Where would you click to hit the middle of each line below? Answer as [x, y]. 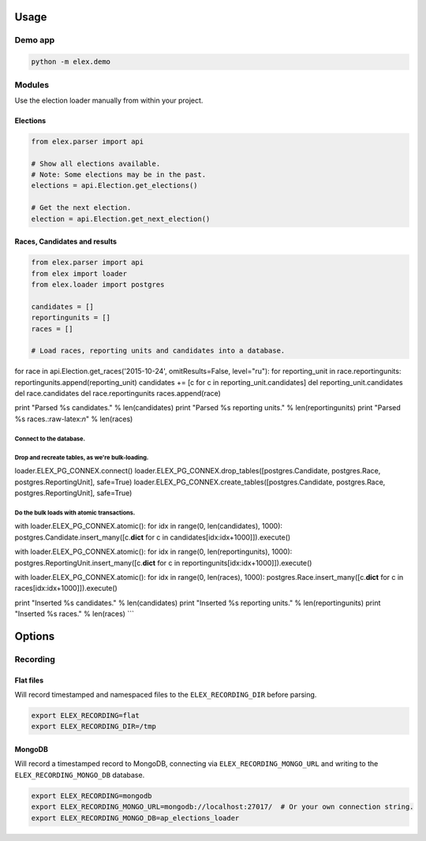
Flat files [29, 680]
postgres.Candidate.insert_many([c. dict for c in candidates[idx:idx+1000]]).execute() [153, 537]
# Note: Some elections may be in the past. [119, 175]
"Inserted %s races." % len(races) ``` [74, 614]
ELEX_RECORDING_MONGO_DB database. [80, 775]
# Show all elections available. [96, 163]
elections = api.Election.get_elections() [114, 186]
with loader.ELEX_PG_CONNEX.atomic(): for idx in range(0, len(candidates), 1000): [149, 526]
